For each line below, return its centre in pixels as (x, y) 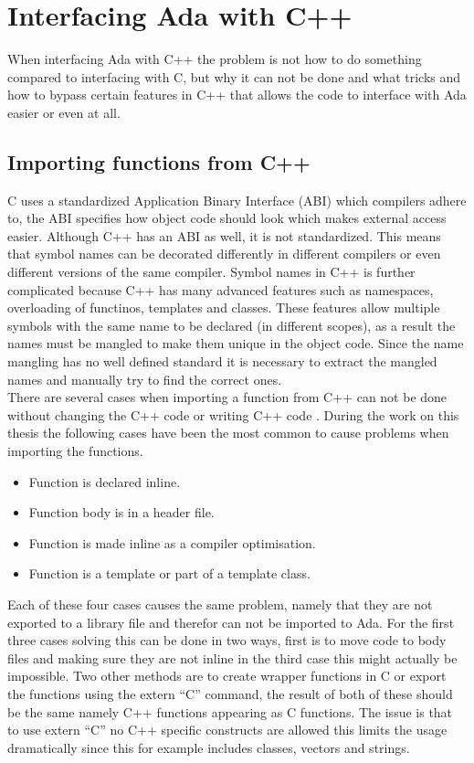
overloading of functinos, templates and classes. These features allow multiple (224, 307)
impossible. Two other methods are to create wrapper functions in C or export (227, 676)
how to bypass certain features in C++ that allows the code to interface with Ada (237, 95)
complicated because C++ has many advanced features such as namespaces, (221, 289)
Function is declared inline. (105, 481)
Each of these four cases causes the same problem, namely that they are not (220, 604)
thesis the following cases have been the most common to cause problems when (228, 433)
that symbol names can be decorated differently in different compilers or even (224, 254)
